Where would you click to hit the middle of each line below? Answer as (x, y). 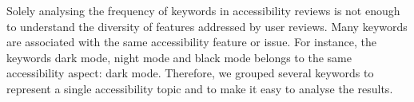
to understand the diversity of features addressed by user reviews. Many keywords (207, 26)
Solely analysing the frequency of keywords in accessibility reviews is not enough (203, 10)
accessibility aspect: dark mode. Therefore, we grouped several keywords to (190, 73)
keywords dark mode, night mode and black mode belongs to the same (179, 57)
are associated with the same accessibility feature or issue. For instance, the (191, 42)
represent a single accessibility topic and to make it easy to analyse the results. (200, 88)
